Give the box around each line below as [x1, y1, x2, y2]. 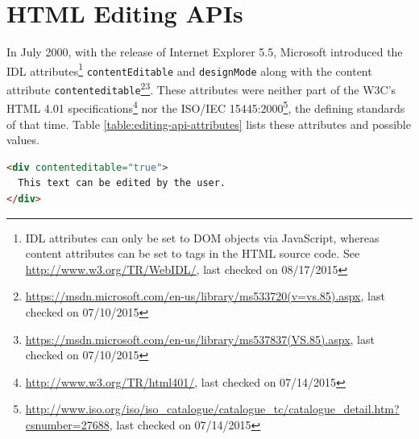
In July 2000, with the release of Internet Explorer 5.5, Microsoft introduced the [6, 43, 403, 60]
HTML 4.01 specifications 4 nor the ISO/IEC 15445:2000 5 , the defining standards [6, 97, 405, 116]
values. [6, 131, 39, 148]
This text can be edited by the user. [18, 177, 226, 189]
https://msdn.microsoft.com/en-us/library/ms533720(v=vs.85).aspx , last [25, 288, 385, 304]
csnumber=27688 [25, 416, 110, 433]
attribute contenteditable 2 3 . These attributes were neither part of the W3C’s [6, 79, 396, 97]
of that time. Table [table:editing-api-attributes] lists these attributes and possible [6, 115, 411, 132]
